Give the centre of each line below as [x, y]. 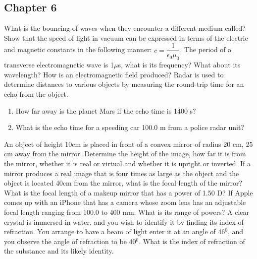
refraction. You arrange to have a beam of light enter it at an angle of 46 [115, 231]
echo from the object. [36, 94]
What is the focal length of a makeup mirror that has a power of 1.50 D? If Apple [128, 192]
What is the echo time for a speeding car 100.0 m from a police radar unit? [130, 127]
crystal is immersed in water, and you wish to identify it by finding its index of [124, 222]
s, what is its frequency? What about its [179, 65]
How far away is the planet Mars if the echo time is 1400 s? [106, 110]
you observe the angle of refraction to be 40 [70, 241]
